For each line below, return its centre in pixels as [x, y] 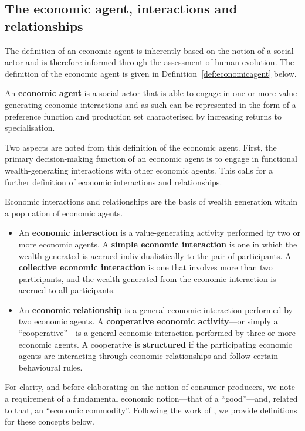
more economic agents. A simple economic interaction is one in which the [158, 244]
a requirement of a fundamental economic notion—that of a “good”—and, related [151, 398]
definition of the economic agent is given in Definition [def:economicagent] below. [151, 73]
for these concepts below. [50, 421]
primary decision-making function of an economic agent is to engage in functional [151, 159]
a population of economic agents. [64, 213]
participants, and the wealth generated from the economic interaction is [147, 278]
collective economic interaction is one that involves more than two [145, 267]
